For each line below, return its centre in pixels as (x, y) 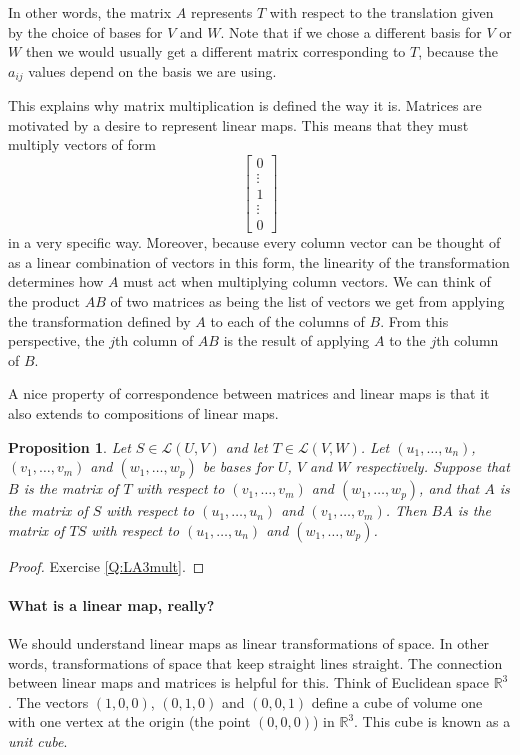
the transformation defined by (99, 320)
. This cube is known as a (432, 721)
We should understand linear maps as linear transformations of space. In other (249, 643)
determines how (56, 281)
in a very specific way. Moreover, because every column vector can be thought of (254, 242)
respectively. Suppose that (432, 466)
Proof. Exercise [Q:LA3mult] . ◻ (106, 565)
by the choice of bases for (85, 31)
